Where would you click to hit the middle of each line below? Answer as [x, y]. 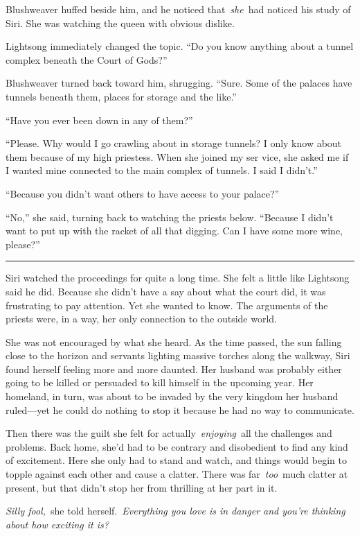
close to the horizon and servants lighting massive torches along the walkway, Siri [178, 355]
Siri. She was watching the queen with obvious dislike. [120, 23]
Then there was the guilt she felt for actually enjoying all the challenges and [169, 433]
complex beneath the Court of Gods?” [87, 59]
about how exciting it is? [57, 524]
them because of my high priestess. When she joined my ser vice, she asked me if [177, 156]
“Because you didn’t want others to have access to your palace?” [143, 193]
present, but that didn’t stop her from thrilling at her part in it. [142, 487]
